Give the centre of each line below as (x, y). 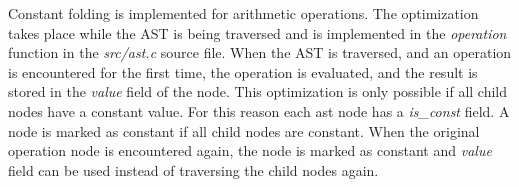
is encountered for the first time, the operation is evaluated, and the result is (243, 71)
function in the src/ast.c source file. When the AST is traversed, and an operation (260, 52)
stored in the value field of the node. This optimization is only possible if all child (258, 91)
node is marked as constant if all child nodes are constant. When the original (244, 130)
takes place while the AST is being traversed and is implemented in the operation (257, 32)
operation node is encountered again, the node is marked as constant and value (250, 150)
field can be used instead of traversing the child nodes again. (193, 169)
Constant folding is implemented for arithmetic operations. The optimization (243, 13)
